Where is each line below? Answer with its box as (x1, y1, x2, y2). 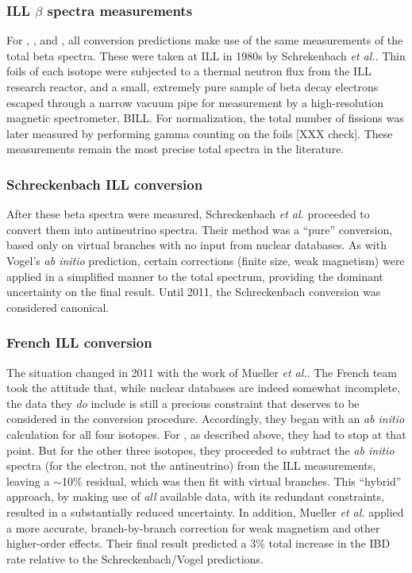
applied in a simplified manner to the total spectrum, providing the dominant (6, 267, 383, 284)
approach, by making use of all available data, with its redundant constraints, (6, 488, 384, 505)
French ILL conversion (6, 333, 152, 352)
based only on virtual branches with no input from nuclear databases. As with (6, 237, 387, 253)
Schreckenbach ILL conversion (6, 174, 203, 194)
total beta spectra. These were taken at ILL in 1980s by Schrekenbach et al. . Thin (6, 47, 406, 63)
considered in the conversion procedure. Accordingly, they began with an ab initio (6, 410, 405, 427)
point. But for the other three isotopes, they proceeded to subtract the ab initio (6, 441, 395, 458)
